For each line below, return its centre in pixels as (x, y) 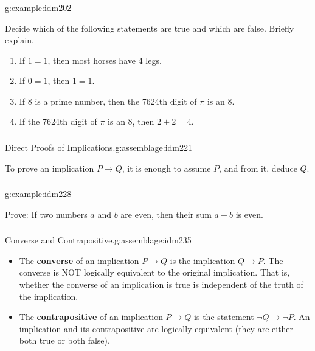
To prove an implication (50, 168)
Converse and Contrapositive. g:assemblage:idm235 (98, 240)
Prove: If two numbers (46, 214)
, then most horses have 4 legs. (105, 60)
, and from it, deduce (258, 168)
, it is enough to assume (166, 168)
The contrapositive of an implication (91, 317)
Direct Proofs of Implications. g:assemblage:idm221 (99, 147)
